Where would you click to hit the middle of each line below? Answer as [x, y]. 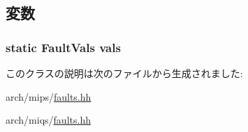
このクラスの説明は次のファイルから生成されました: [124, 73]
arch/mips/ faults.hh [49, 96]
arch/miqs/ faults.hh [48, 120]
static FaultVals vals [63, 47]
